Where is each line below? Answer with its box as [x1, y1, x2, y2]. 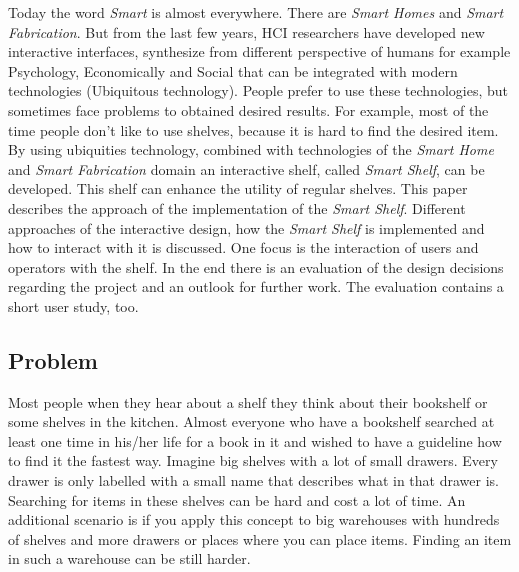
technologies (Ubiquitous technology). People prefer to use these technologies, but [8, 80, 508, 101]
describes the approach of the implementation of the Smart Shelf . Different [8, 197, 466, 218]
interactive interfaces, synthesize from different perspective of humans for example [8, 41, 511, 62]
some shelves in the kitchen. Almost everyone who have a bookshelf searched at [8, 411, 495, 432]
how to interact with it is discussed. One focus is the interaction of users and [8, 237, 479, 258]
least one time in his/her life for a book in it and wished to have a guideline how [8, 430, 502, 451]
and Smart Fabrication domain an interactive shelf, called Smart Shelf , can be [8, 158, 485, 179]
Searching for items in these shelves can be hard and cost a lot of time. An [8, 489, 466, 510]
